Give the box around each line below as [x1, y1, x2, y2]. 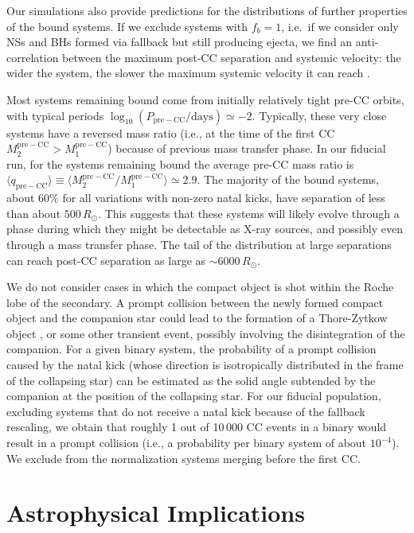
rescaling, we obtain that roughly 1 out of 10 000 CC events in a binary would [6, 418, 387, 435]
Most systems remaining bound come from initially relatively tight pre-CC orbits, [6, 91, 404, 107]
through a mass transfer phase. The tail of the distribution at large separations [6, 235, 392, 252]
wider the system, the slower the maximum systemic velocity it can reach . [6, 64, 370, 81]
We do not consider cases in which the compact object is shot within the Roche [6, 278, 394, 295]
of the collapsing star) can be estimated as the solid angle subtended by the [6, 372, 376, 388]
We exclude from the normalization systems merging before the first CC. [6, 449, 361, 466]
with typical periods [6, 107, 104, 123]
